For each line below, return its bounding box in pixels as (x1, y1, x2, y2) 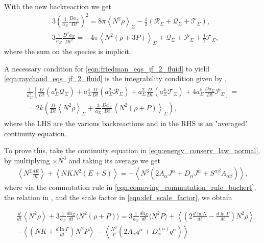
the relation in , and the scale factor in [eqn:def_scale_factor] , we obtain (4, 191, 232, 202)
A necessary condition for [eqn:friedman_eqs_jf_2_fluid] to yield (4, 63, 210, 74)
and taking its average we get (68, 155, 161, 165)
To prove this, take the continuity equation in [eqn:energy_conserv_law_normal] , (4, 145, 260, 156)
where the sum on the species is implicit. (4, 46, 131, 57)
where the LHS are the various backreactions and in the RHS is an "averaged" (4, 117, 248, 128)
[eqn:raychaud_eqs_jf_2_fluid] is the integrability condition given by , (4, 73, 227, 84)
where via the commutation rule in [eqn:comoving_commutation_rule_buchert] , (4, 182, 256, 192)
